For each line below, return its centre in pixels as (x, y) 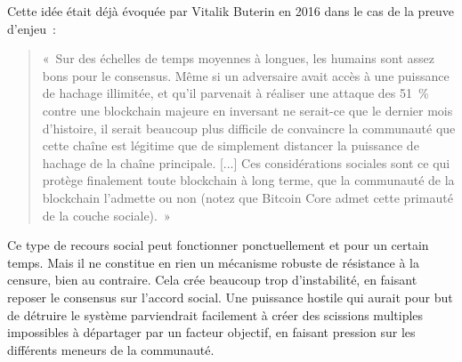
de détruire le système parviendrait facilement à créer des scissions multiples (215, 314)
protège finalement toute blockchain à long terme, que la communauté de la (248, 180)
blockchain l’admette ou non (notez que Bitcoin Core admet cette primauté (247, 197)
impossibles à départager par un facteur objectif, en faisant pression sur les (211, 332)
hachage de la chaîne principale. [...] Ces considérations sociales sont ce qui (246, 162)
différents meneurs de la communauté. (111, 349)
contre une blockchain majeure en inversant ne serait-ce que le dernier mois (247, 110)
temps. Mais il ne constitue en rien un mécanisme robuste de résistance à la (213, 262)
